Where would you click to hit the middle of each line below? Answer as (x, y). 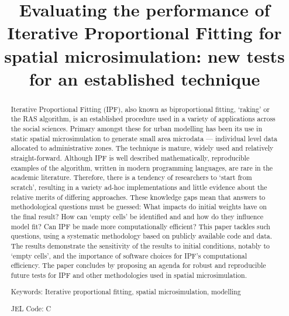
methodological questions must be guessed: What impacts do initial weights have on (139, 207)
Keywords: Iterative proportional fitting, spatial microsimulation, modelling (126, 292)
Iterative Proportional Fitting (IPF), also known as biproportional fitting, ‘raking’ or (140, 109)
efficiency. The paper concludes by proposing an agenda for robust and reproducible (138, 265)
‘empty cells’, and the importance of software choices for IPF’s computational (129, 255)
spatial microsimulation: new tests (144, 55)
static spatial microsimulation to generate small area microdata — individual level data (144, 138)
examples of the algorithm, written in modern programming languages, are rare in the (142, 167)
